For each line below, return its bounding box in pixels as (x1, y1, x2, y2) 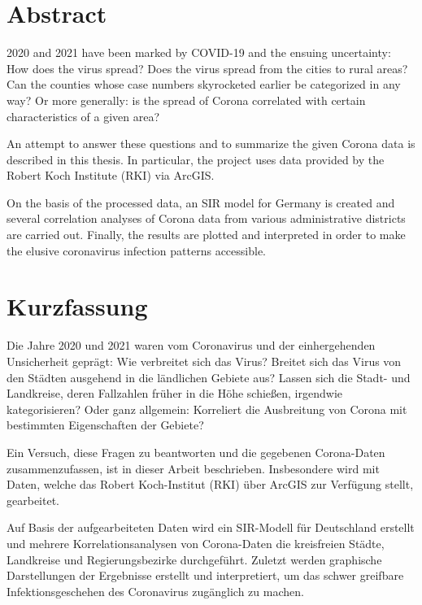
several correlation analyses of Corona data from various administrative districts (7, 210, 406, 227)
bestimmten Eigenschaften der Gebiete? (7, 416, 204, 433)
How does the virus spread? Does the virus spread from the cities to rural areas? (7, 59, 408, 76)
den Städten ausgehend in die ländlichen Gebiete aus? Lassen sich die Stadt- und (7, 368, 411, 385)
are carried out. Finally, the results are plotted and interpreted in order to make (7, 226, 406, 243)
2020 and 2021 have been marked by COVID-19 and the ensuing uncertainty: (7, 44, 391, 61)
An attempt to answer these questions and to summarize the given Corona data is (7, 135, 415, 152)
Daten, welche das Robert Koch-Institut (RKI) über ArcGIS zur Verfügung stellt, (7, 476, 414, 493)
